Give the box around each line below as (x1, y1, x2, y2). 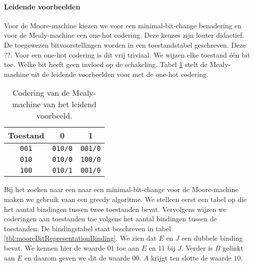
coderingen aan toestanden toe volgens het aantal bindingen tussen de (4, 213, 217, 224)
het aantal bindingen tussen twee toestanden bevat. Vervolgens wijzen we (4, 203, 227, 214)
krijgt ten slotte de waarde (151, 252, 232, 263)
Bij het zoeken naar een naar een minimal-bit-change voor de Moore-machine (4, 184, 239, 195)
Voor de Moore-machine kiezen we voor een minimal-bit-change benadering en (4, 20, 242, 30)
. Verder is (181, 242, 213, 253)
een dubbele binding (182, 233, 243, 243)
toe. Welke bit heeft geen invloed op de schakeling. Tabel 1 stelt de (4, 59, 208, 69)
